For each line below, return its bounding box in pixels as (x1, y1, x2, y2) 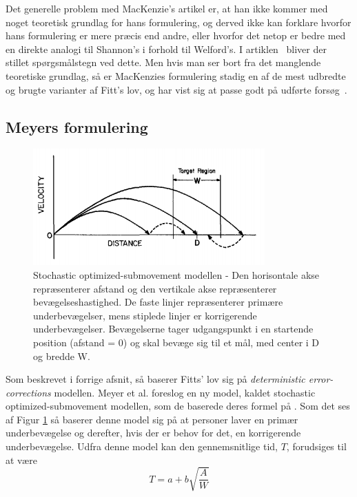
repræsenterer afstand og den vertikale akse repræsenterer (33, 281, 277, 295)
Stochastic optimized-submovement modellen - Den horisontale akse (33, 267, 320, 282)
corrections (6, 385, 51, 399)
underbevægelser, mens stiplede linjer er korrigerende (33, 308, 257, 322)
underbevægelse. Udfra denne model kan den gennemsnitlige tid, (6, 439, 278, 454)
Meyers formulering (6, 116, 148, 137)
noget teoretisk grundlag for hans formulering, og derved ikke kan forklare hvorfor (6, 14, 351, 29)
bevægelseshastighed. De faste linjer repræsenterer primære (33, 295, 283, 309)
